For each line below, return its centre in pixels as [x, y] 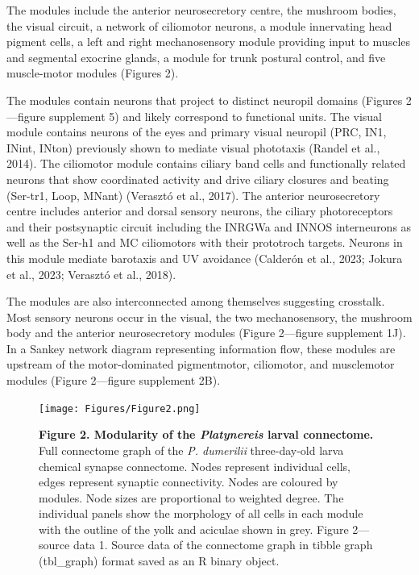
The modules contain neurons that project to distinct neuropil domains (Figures [205, 100]
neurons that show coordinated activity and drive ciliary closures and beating [198, 179]
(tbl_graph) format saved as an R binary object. [159, 561]
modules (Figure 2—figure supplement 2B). [114, 380]
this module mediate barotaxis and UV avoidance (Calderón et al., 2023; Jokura [205, 258]
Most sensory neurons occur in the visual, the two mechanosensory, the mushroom [209, 317]
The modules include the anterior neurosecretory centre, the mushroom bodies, [201, 10]
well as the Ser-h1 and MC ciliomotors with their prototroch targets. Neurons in [205, 242]
